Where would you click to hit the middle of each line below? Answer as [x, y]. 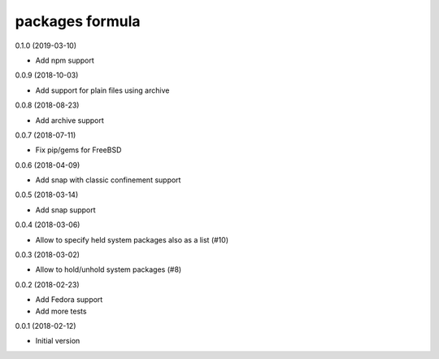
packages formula [78, 21]
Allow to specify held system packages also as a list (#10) [132, 239]
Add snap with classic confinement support [108, 180]
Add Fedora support [69, 300]
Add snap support [66, 210]
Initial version [58, 341]
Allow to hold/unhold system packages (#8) [109, 269]
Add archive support [70, 120]
